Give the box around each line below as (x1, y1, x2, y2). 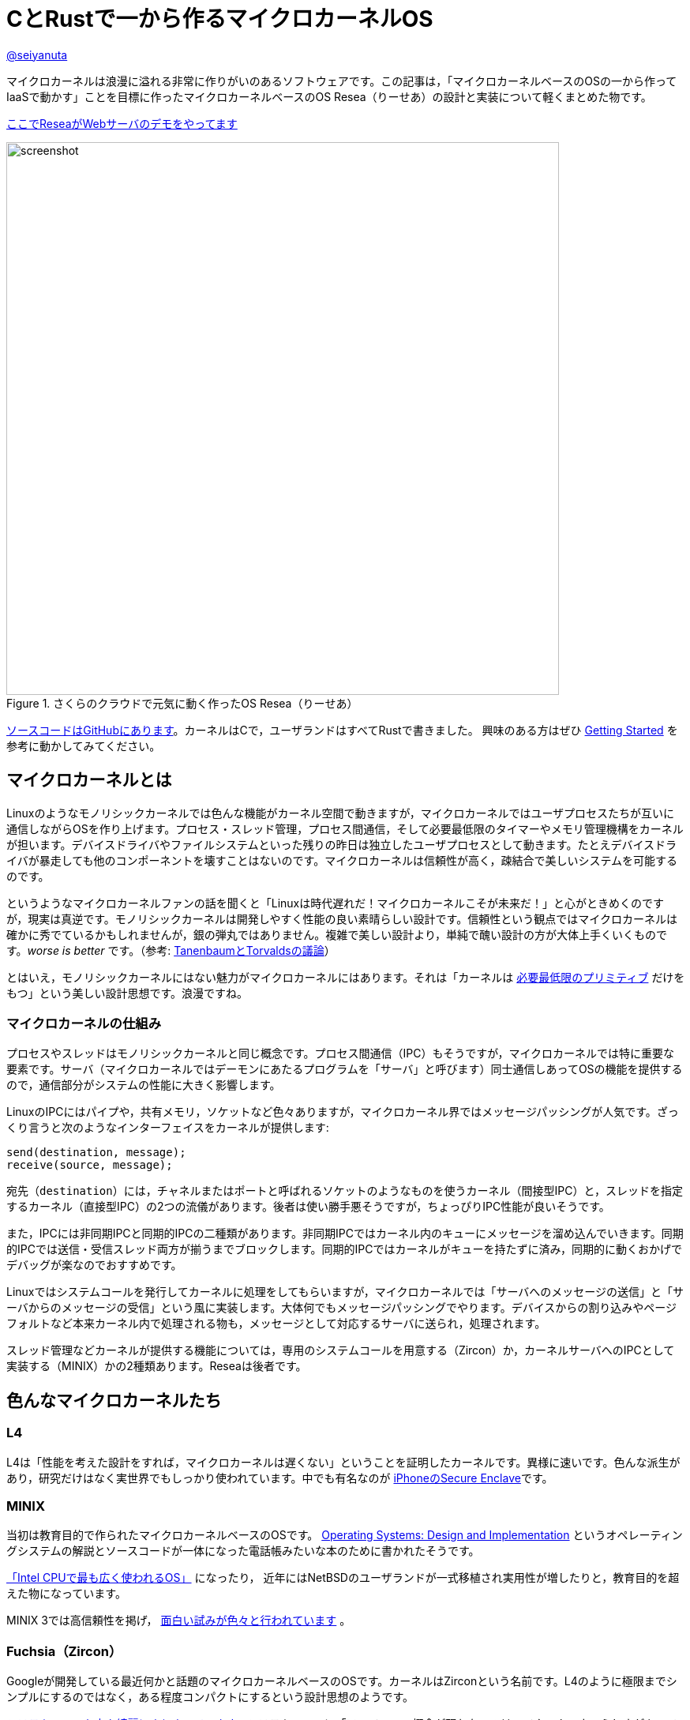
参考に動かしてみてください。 (6, 738, 161, 753)
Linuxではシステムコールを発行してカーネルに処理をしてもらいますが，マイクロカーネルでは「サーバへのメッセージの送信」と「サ (6, 1285, 684, 1299)
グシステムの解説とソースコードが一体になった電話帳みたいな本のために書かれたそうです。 (6, 1544, 480, 1558)
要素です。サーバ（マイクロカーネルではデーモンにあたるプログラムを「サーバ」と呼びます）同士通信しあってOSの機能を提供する (6, 1062, 683, 1076)
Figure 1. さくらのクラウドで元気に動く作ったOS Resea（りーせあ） (6, 696, 358, 710)
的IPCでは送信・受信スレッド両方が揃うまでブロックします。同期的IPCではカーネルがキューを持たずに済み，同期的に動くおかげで (6, 1242, 682, 1256)
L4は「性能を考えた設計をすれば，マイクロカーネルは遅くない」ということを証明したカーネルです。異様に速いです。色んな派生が (6, 1455, 681, 1469)
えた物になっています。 (6, 1587, 126, 1601)
